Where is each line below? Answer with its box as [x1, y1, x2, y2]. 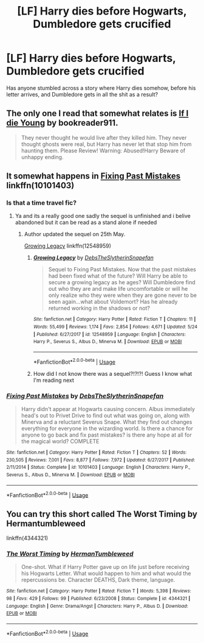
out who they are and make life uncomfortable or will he [48, 285, 188, 293]
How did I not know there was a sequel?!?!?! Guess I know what [33, 370, 192, 377]
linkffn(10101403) [6, 180, 75, 191]
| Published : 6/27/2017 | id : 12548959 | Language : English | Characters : [33, 331, 186, 338]
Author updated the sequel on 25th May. [24, 231, 126, 238]
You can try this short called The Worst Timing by [6, 509, 197, 519]
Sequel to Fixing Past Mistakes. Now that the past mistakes [48, 266, 196, 273]
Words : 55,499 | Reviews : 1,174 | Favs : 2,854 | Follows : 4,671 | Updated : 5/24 [33, 324, 198, 330]
